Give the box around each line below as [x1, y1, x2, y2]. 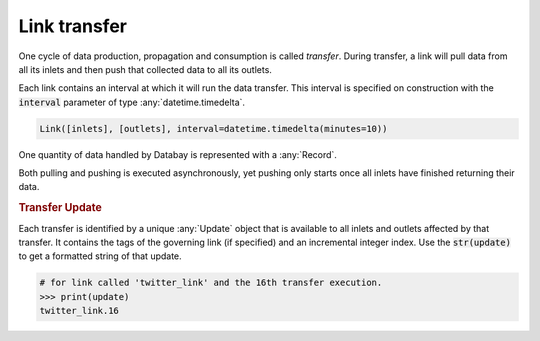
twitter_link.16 [39, 305, 120, 317]
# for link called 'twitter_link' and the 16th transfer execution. [39, 277, 383, 289]
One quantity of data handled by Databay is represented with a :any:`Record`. [18, 148, 337, 160]
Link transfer [18, 15, 127, 37]
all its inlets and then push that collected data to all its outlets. [18, 63, 272, 75]
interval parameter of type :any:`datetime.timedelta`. [18, 96, 245, 108]
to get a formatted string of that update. [18, 250, 182, 262]
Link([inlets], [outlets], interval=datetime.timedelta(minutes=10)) [39, 123, 388, 134]
